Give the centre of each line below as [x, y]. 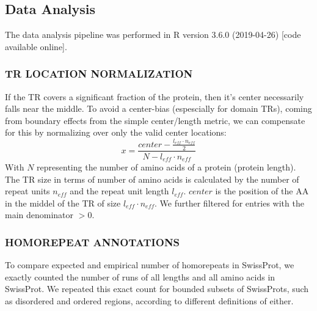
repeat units [27, 191]
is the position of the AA [262, 191]
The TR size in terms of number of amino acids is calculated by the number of [152, 179]
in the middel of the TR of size [63, 203]
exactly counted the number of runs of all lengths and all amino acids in [140, 276]
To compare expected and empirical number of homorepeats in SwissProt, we [150, 265]
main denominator [39, 215]
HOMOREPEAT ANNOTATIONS [93, 242]
